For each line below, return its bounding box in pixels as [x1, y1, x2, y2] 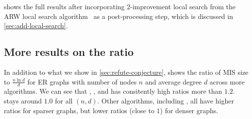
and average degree [145, 76, 202, 86]
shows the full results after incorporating [4, 1, 125, 11]
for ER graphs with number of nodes [27, 76, 137, 86]
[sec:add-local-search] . [4, 20, 68, 31]
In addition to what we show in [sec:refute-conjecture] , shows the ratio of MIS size [4, 67, 249, 77]
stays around [4, 96, 42, 105]
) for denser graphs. [160, 105, 218, 115]
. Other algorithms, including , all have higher [97, 96, 234, 105]
